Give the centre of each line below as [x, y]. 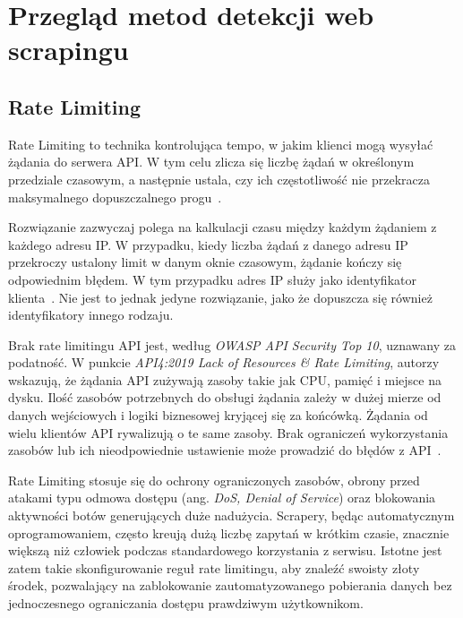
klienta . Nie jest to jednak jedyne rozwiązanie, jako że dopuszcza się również [220, 297]
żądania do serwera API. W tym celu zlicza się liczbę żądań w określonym [211, 162]
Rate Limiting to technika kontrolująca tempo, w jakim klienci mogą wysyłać [221, 144]
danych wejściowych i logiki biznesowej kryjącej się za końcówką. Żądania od [218, 415]
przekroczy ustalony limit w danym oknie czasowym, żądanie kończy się [205, 262]
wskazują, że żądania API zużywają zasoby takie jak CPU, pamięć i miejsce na [225, 379]
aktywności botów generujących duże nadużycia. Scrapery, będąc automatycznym [231, 515]
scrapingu [69, 50]
